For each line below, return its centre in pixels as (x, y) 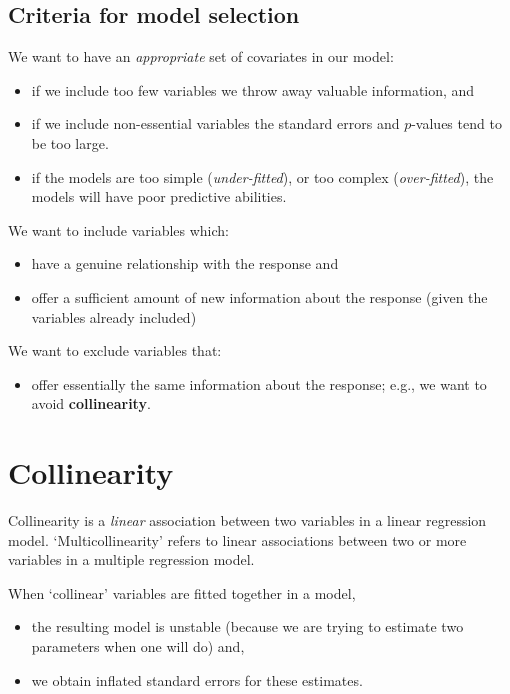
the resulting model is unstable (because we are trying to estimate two (247, 626)
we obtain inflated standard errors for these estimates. (197, 679)
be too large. (70, 142)
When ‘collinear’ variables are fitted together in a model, (182, 592)
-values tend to (456, 123)
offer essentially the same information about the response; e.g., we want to (259, 383)
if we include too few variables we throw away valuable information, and (253, 89)
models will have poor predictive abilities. (159, 196)
